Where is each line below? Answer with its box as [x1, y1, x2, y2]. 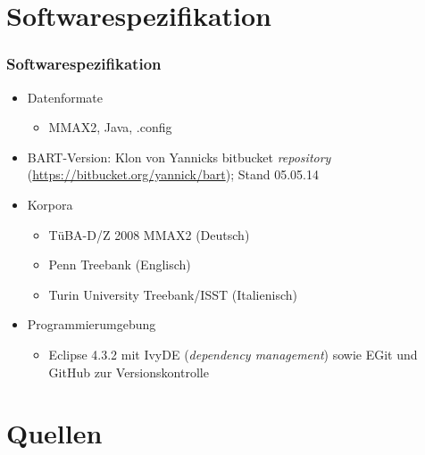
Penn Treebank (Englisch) [48, 255, 191, 274]
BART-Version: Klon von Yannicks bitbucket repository [27, 147, 331, 166]
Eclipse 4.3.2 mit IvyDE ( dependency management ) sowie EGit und [48, 344, 418, 363]
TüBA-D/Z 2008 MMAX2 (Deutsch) [48, 225, 250, 244]
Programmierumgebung [27, 315, 156, 334]
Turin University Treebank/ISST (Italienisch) [48, 285, 297, 303]
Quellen [6, 415, 103, 451]
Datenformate [27, 87, 104, 106]
